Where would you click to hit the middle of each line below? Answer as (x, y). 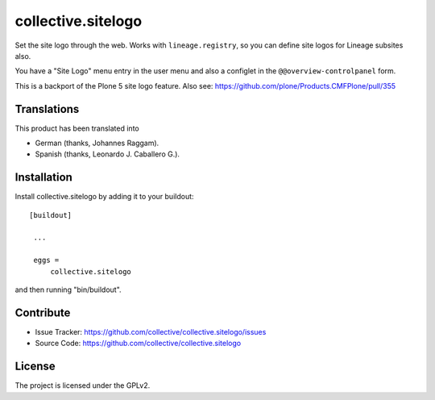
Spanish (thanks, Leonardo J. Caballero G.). (108, 154)
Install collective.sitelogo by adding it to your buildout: (104, 197)
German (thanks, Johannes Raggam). (97, 143)
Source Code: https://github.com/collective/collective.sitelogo (138, 344)
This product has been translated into (77, 128)
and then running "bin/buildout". (68, 290)
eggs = (46, 260)
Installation (43, 177)
